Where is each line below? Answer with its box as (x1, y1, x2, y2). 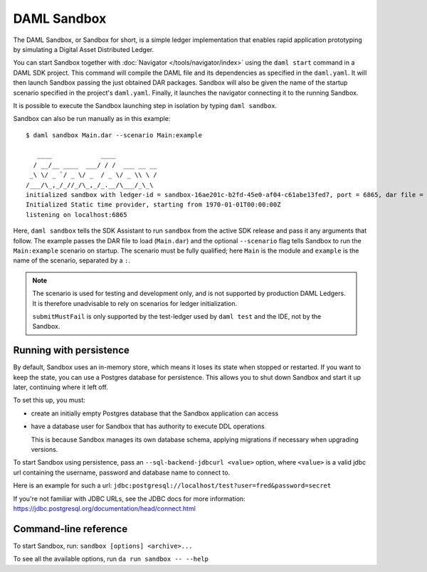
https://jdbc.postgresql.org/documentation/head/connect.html (13, 504, 196, 512)
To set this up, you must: (13, 396, 85, 405)
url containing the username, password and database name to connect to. (13, 468, 231, 477)
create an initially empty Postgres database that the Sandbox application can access (31, 409, 279, 418)
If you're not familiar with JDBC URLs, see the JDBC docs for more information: (13, 494, 246, 503)
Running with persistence (13, 344, 130, 356)
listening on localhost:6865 (26, 211, 127, 218)
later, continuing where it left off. (13, 383, 108, 391)
